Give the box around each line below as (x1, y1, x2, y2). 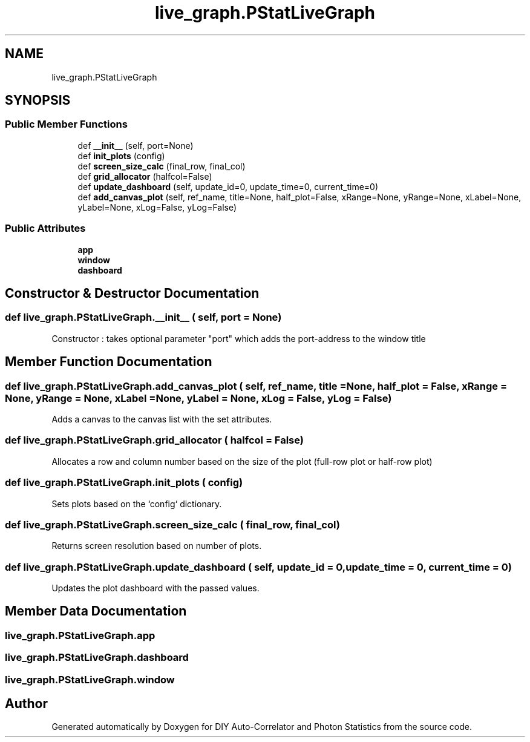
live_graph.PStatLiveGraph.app (5, 629, 155, 642)
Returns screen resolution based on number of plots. (51, 540, 262, 551)
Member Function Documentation (5, 354, 212, 370)
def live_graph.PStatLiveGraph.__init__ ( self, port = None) (5, 311, 282, 324)
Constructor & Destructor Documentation (5, 285, 260, 301)
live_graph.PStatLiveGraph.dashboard (5, 651, 189, 664)
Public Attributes (5, 222, 86, 235)
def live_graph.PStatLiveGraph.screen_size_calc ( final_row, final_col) (5, 518, 340, 531)
